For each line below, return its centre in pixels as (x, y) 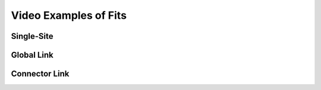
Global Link (32, 55)
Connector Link (40, 74)
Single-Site (32, 36)
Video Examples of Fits (69, 15)
